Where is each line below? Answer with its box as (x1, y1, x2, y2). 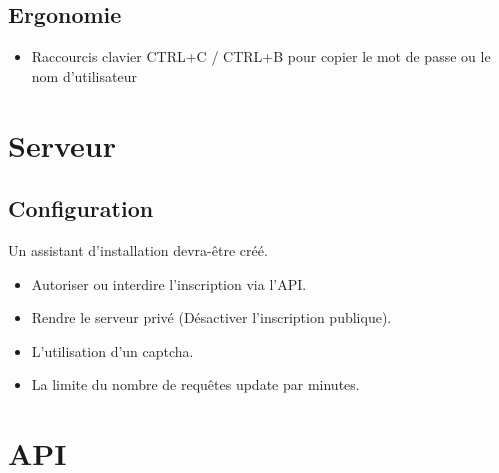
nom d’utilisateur (31, 65, 137, 86)
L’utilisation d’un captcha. (31, 340, 194, 361)
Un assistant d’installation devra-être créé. (8, 239, 268, 260)
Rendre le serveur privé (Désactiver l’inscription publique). (31, 307, 392, 328)
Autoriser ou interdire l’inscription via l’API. (31, 273, 307, 294)
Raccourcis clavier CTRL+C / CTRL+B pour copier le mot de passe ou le (31, 46, 491, 67)
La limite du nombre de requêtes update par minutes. (31, 374, 360, 395)
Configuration (8, 193, 154, 224)
